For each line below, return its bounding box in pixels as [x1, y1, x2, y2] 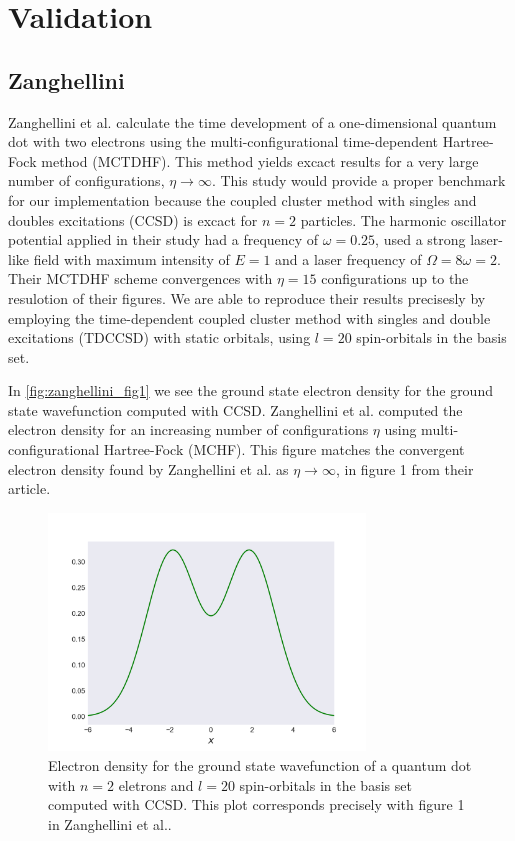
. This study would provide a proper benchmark [211, 170, 506, 191]
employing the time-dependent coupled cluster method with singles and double [8, 307, 491, 328]
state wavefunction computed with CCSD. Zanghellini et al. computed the [8, 399, 463, 420]
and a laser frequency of [275, 248, 422, 269]
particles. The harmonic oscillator [300, 209, 507, 230]
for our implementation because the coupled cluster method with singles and [8, 189, 477, 210]
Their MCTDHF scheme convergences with [8, 268, 273, 289]
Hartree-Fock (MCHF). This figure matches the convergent [103, 439, 465, 460]
